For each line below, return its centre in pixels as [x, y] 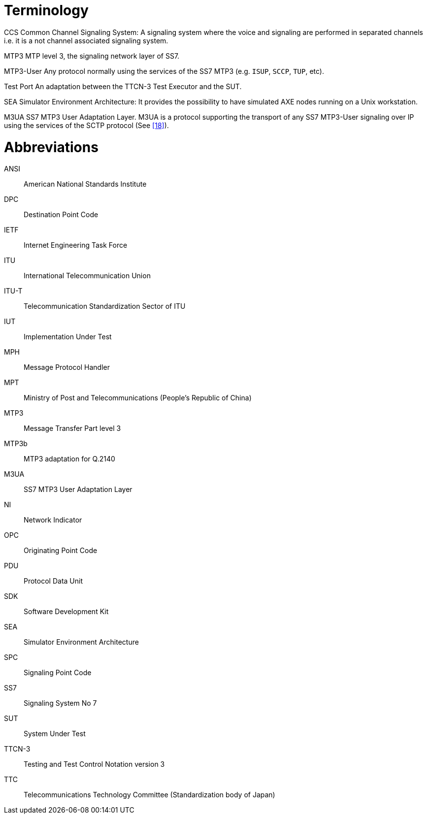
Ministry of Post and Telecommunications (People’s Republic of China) [138, 398]
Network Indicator [53, 520]
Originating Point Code [61, 551]
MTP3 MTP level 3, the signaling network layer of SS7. [92, 56]
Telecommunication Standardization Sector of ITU [105, 306]
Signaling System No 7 [60, 703]
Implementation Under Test [68, 337]
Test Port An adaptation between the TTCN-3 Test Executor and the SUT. [123, 86]
